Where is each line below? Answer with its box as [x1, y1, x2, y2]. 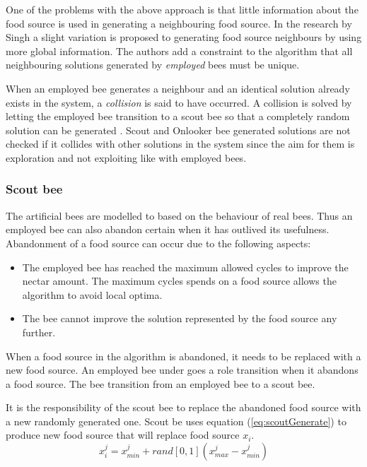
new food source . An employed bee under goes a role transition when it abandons [6, 362, 359, 377]
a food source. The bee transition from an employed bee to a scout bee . [6, 376, 315, 391]
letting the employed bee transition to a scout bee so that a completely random [6, 109, 350, 124]
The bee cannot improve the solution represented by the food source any [22, 311, 337, 326]
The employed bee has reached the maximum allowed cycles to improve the [22, 259, 349, 274]
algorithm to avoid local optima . [22, 287, 163, 302]
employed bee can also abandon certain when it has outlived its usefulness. [6, 222, 330, 237]
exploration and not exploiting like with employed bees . [6, 150, 247, 165]
